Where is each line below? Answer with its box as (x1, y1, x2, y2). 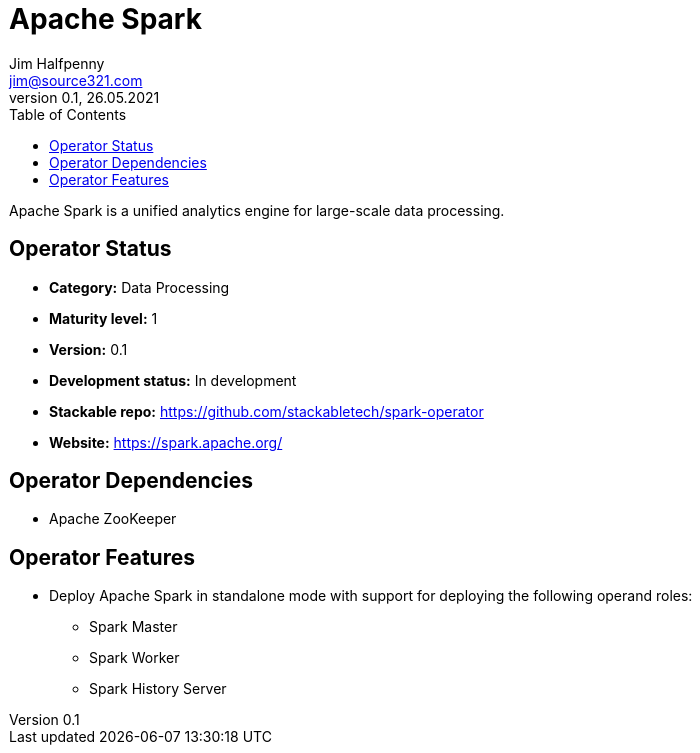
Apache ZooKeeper (49, 510, 177, 528)
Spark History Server (89, 680, 227, 698)
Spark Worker (89, 649, 180, 667)
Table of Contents (9, 105, 127, 123)
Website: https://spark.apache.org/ (49, 433, 283, 451)
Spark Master (89, 618, 178, 636)
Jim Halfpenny (9, 54, 105, 72)
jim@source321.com (9, 71, 143, 89)
